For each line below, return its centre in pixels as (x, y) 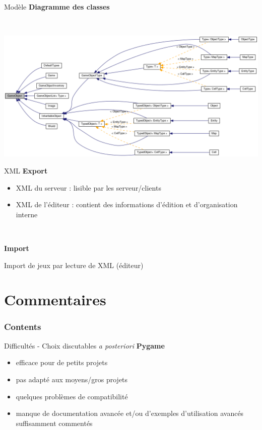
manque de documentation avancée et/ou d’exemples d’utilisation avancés (130, 413)
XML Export (26, 170)
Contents (23, 327)
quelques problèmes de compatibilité (72, 396)
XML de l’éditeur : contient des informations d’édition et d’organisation (127, 204)
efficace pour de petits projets (62, 362)
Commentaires (55, 299)
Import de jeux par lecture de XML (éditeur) (74, 265)
